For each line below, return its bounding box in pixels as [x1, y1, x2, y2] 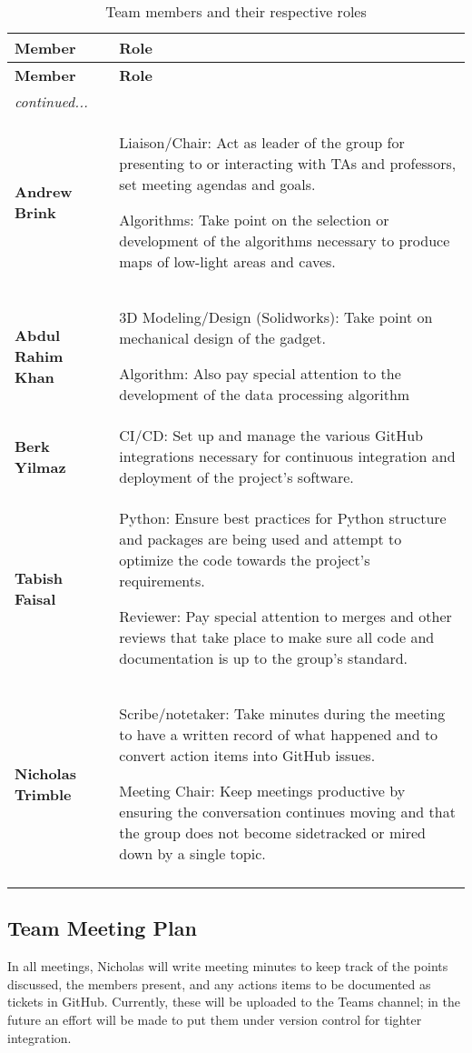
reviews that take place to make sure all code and [119, 627, 435, 647]
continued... [15, 91, 88, 112]
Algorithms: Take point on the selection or [119, 209, 389, 230]
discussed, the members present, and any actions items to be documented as [7, 974, 431, 993]
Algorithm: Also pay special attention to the [119, 363, 401, 384]
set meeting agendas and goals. [119, 174, 316, 195]
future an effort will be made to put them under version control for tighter [7, 1009, 422, 1028]
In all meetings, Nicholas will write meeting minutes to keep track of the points [7, 957, 448, 976]
